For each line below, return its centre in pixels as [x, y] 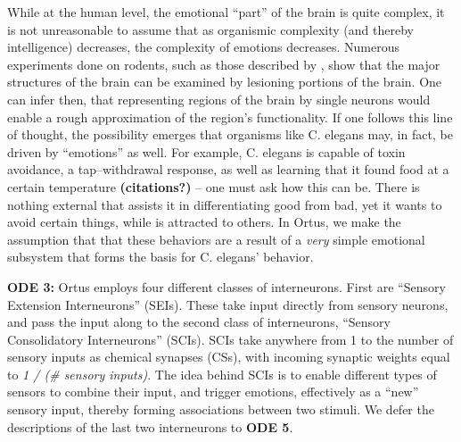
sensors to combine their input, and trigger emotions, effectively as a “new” [213, 392]
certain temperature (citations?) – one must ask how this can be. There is [214, 186]
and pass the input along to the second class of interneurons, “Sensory [199, 322]
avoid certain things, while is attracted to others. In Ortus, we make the [204, 222]
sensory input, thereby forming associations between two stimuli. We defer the [221, 409]
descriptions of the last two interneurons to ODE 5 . [150, 426]
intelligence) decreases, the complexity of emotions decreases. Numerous [203, 47]
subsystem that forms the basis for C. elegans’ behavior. [161, 257]
